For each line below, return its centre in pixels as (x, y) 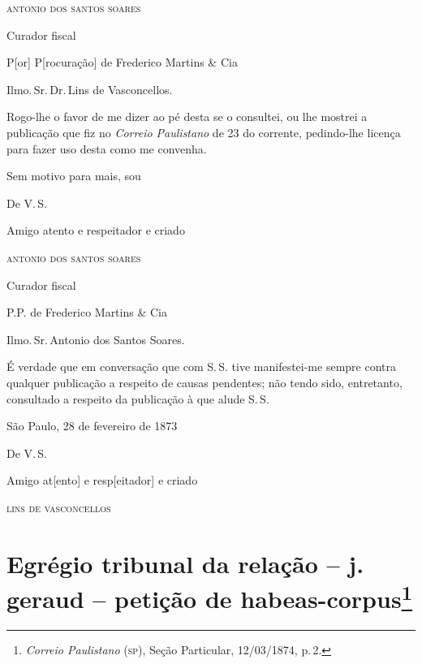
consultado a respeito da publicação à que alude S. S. (138, 398)
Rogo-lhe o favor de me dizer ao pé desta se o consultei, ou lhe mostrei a (187, 116)
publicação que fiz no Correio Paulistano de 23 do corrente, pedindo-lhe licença (204, 132)
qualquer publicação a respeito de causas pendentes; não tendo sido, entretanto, (205, 382)
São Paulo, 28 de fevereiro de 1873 (92, 426)
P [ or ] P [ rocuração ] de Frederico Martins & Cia (122, 62)
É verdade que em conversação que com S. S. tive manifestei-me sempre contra (201, 366)
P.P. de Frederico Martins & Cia (87, 312)
